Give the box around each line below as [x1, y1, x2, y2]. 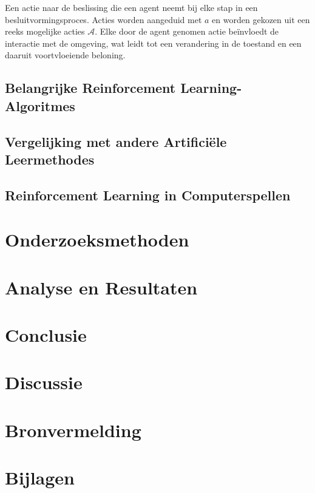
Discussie [5, 370, 83, 395]
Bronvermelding [5, 417, 141, 442]
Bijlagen [5, 465, 75, 490]
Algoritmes [5, 96, 75, 115]
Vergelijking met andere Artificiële [5, 132, 227, 151]
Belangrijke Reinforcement [5, 78, 176, 97]
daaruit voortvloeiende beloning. [5, 49, 126, 61]
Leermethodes [5, 149, 95, 168]
